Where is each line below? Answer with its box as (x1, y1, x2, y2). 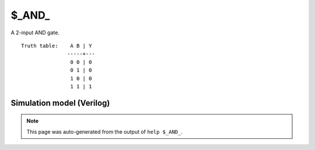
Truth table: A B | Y (21, 42, 92, 49)
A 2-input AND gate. (10, 29, 60, 36)
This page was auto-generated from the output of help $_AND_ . (26, 128, 183, 135)
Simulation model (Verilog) (10, 98, 110, 108)
